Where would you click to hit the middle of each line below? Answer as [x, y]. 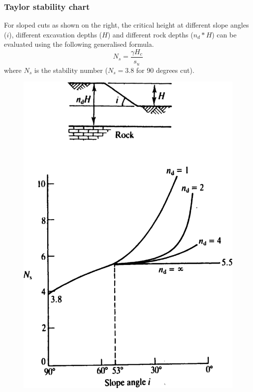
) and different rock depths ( [150, 34]
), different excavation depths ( [56, 34]
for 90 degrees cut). [165, 70]
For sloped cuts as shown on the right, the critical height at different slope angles [126, 25]
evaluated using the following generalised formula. [79, 44]
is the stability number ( [71, 70]
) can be [224, 34]
